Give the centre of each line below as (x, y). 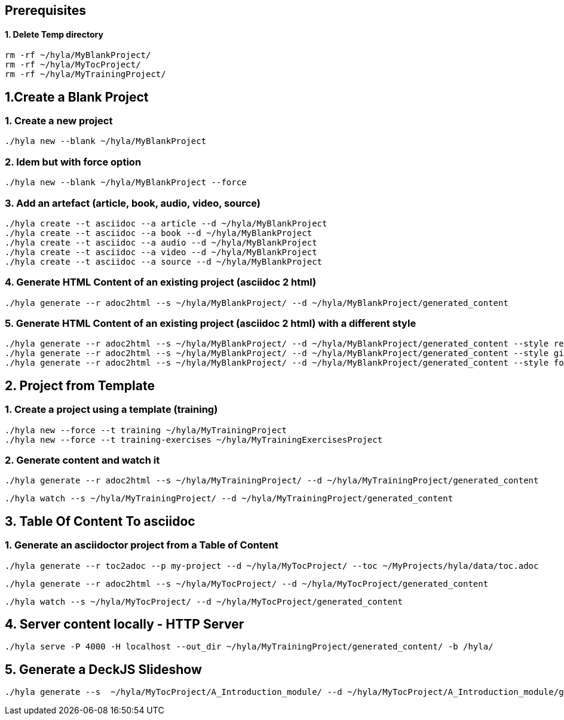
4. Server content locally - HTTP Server (125, 624)
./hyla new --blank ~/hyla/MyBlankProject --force (126, 183)
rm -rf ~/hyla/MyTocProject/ (73, 65)
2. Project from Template (80, 385)
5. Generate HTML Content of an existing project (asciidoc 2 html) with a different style (211, 324)
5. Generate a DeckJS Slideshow (103, 669)
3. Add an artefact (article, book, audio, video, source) (133, 203)
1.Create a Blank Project (77, 97)
